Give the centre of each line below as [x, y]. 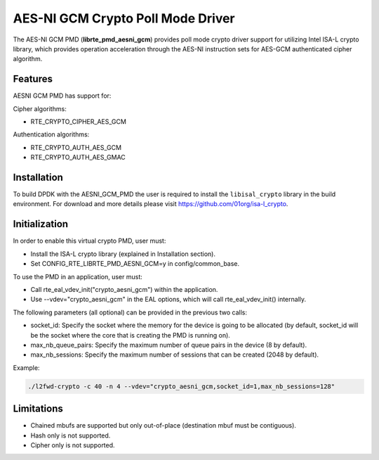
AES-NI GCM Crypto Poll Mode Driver [124, 18]
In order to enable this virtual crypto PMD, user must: [89, 241]
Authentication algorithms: [51, 134]
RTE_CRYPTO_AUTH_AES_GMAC [78, 158]
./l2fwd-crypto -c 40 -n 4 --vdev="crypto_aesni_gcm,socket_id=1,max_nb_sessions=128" [181, 386]
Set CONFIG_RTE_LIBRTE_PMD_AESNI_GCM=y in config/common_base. [135, 264]
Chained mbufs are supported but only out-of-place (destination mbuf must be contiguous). [163, 426]
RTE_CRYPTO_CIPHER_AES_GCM [78, 122]
